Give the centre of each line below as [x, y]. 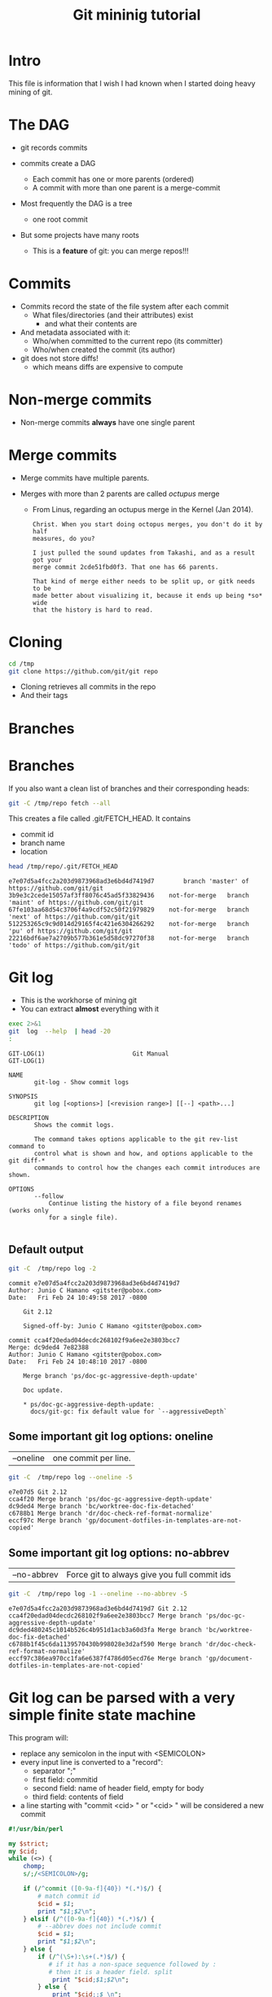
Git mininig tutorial [137, 15]
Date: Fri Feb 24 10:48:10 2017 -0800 [78, 1362]
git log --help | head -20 [60, 1032]
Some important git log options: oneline [111, 1436]
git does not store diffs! [59, 358]
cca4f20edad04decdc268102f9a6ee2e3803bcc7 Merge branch [105, 1615]
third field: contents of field [78, 1797]
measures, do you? [64, 538]
